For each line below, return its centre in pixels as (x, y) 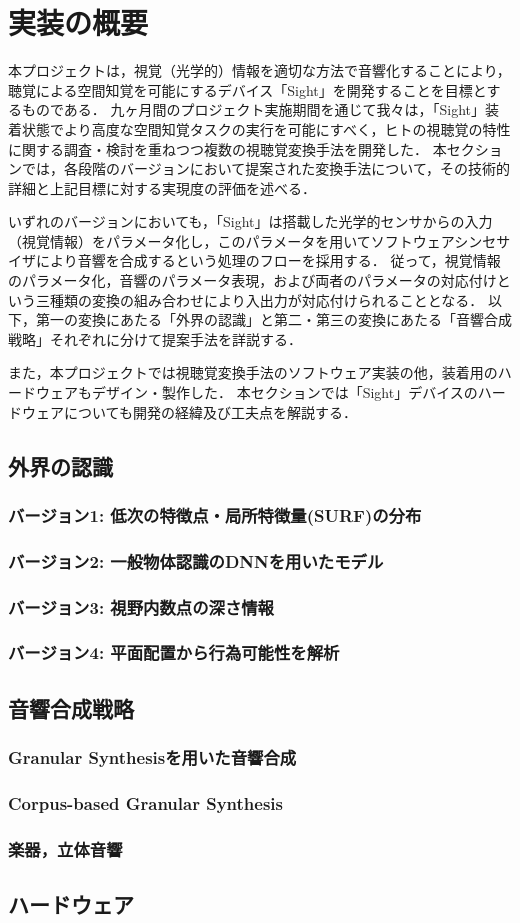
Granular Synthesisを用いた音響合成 (152, 757)
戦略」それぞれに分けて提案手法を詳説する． (155, 338)
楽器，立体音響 (65, 848)
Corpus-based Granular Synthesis (145, 802)
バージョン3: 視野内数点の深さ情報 (141, 606)
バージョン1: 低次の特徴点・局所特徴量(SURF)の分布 (215, 514)
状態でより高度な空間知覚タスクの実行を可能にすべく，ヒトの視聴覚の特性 (266, 128)
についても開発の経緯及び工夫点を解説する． (210, 411)
